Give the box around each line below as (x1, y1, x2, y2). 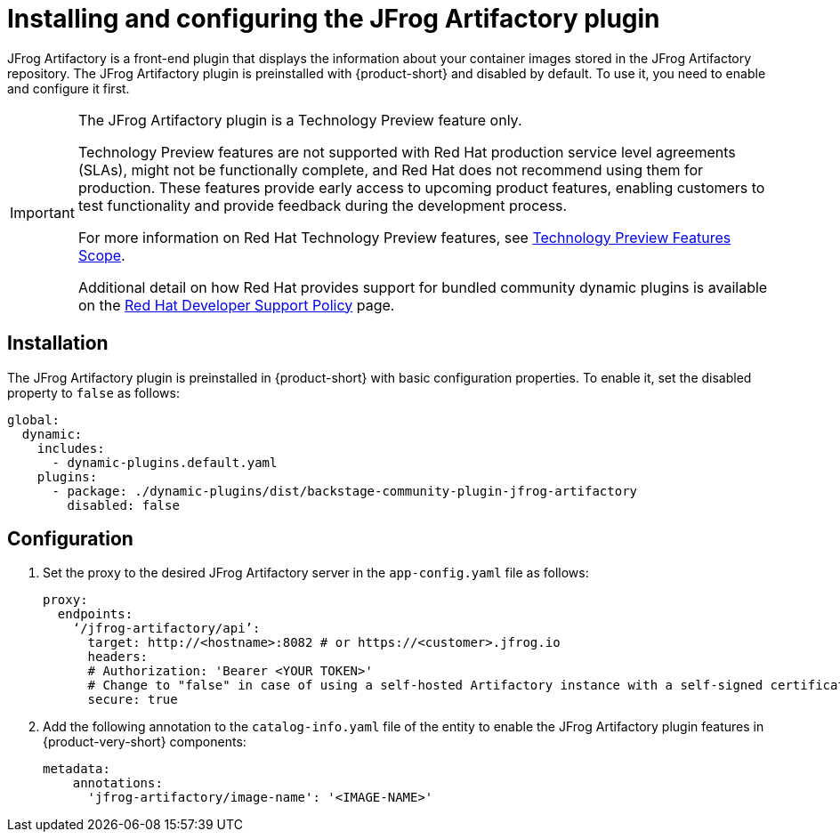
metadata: (43, 762, 110, 777)
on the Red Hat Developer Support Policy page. (77, 295, 395, 314)
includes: (36, 440, 105, 456)
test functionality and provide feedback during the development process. (77, 196, 568, 214)
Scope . (77, 246, 125, 264)
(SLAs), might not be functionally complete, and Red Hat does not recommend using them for (77, 160, 704, 179)
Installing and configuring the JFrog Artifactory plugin (7, 4, 660, 34)
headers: (87, 649, 149, 665)
